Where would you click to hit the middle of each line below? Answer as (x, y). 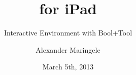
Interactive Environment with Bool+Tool (68, 33)
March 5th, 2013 (68, 67)
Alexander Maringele (68, 49)
